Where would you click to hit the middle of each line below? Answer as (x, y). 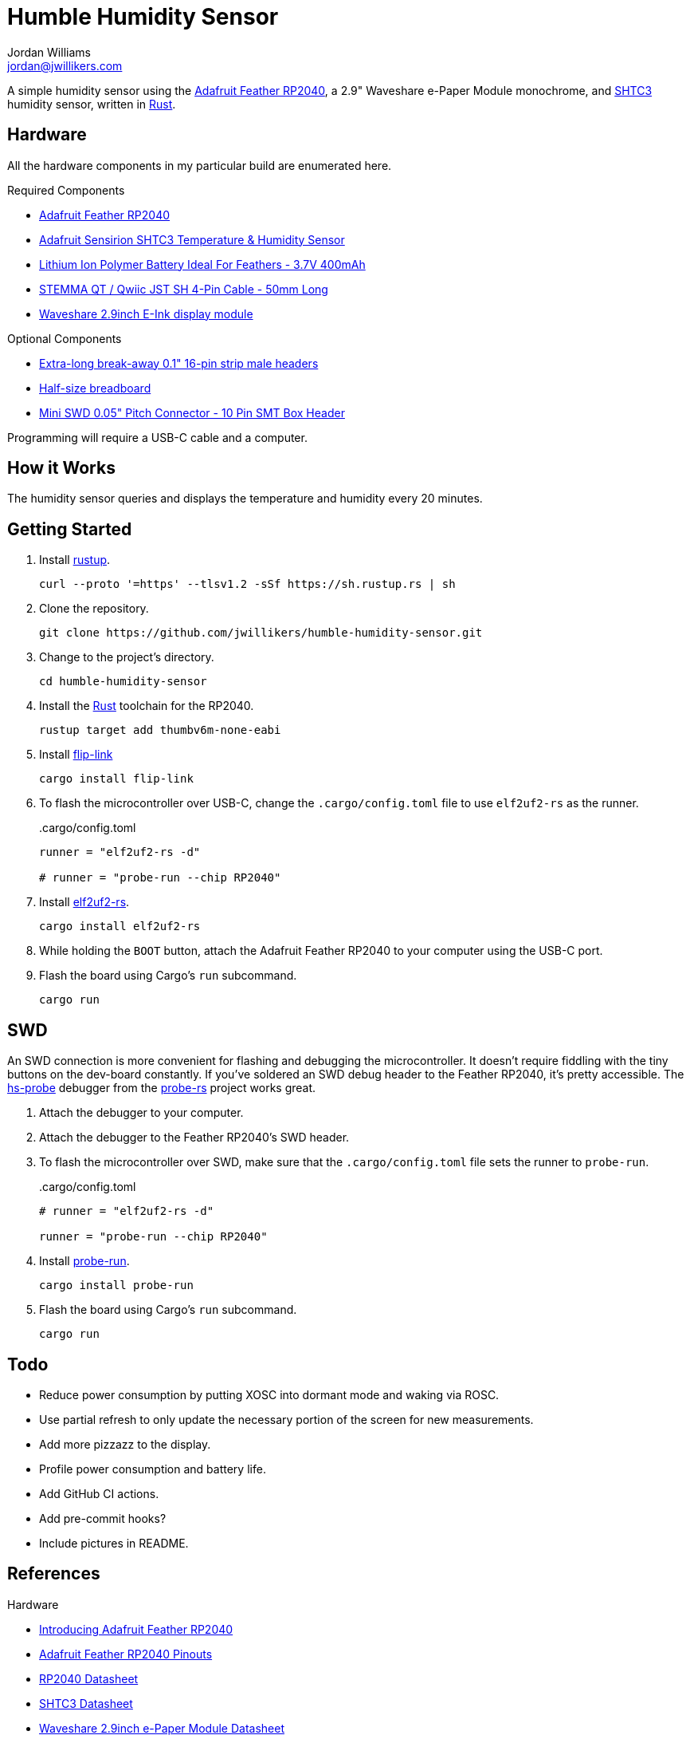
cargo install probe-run (116, 1286)
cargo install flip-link (116, 779)
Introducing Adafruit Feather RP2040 (136, 1629)
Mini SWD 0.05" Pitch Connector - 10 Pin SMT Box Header (192, 412)
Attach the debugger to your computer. (141, 1113)
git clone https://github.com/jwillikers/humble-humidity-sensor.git (261, 633)
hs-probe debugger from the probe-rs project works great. (162, 1088)
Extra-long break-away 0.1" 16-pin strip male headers (179, 363)
